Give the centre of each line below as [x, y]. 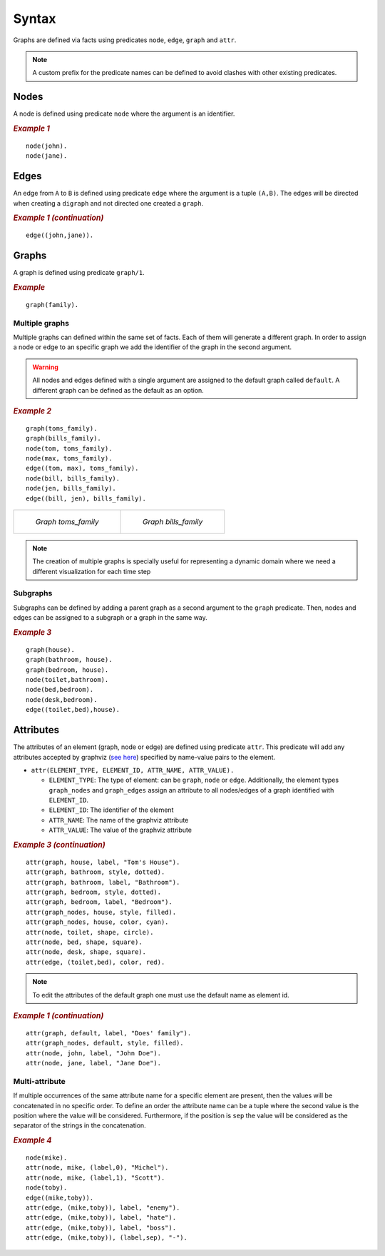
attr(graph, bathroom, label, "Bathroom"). [103, 882]
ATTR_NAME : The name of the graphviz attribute [119, 820]
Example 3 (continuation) [60, 845]
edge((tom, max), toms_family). [82, 468]
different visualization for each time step [92, 571]
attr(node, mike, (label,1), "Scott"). [96, 1177]
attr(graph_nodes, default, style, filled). [105, 1043]
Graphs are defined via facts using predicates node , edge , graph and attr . [125, 40]
